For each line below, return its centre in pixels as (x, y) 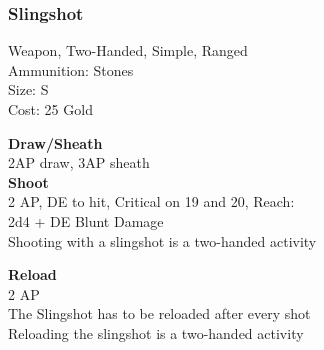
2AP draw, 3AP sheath (79, 162)
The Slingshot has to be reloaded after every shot (159, 313)
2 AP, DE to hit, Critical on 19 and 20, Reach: (151, 201)
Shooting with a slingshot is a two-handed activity (162, 240)
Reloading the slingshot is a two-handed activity (156, 332)
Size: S (28, 89)
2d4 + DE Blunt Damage (86, 220)
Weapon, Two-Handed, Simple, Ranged (128, 50)
